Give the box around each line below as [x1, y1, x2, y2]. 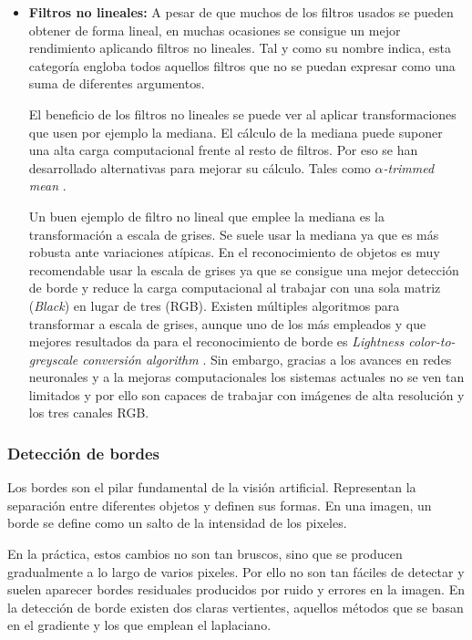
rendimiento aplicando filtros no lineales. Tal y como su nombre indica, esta [28, 38, 451, 57]
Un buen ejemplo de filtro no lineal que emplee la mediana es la [28, 206, 385, 225]
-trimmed [383, 158, 435, 177]
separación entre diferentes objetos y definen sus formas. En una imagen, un [7, 495, 432, 514]
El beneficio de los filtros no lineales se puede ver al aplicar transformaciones [28, 104, 457, 123]
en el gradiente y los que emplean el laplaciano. [7, 615, 272, 635]
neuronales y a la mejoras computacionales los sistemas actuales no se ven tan [28, 367, 465, 387]
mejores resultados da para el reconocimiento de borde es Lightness [28, 332, 405, 351]
